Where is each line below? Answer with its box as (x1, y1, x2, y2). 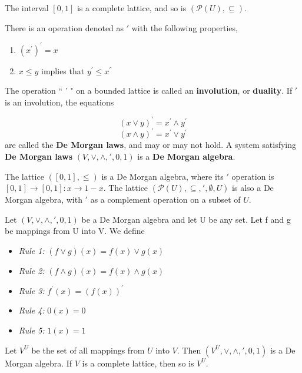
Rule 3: (18, 284, 45, 296)
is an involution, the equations (5, 95, 114, 108)
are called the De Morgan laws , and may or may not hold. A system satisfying (5, 138, 297, 151)
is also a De (232, 181, 274, 194)
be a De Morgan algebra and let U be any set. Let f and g (81, 213, 291, 225)
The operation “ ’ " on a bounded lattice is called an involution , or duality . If (5, 84, 293, 97)
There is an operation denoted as (5, 21, 124, 34)
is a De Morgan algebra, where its (101, 170, 224, 182)
